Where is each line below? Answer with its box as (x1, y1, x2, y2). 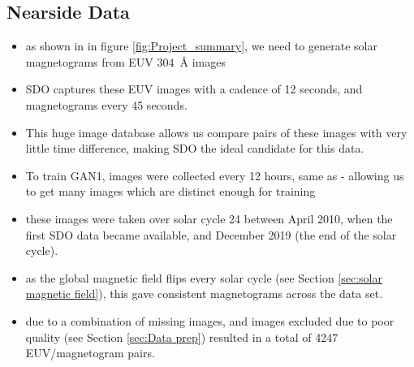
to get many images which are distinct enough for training (25, 183, 316, 200)
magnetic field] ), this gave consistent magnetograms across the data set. (25, 285, 383, 302)
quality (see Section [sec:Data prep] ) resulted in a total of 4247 (25, 328, 339, 345)
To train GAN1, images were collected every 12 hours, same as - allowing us (25, 166, 404, 183)
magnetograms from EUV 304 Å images (25, 53, 226, 70)
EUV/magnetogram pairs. (25, 344, 155, 361)
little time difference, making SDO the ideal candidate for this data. (25, 140, 364, 157)
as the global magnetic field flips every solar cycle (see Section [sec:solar (25, 269, 382, 286)
